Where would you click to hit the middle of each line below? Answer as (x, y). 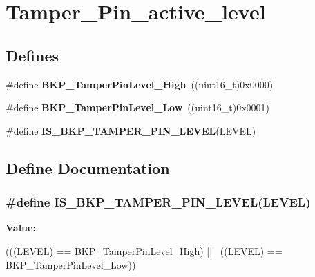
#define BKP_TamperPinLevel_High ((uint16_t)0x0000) (140, 84)
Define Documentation (88, 168)
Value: (21, 228)
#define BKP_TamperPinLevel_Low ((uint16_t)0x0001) (137, 107)
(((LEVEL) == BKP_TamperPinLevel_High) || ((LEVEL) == (144, 250)
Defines (32, 55)
